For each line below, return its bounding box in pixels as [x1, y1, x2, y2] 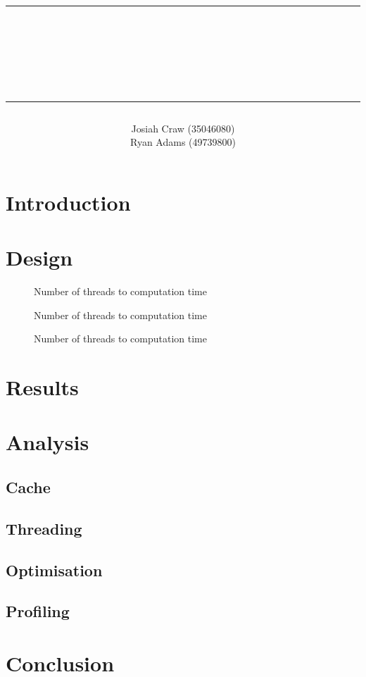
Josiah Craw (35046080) [131, 120, 235, 135]
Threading [6, 517, 82, 539]
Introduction [6, 187, 131, 216]
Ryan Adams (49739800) [130, 135, 236, 149]
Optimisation [6, 559, 103, 580]
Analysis [6, 428, 89, 456]
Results [6, 373, 79, 402]
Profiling [6, 600, 70, 622]
